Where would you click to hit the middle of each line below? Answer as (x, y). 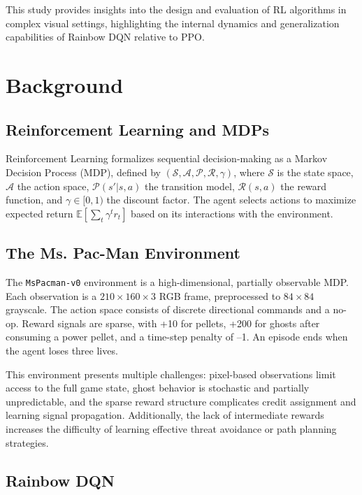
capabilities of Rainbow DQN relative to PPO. (105, 37)
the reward (304, 186)
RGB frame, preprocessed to (220, 295)
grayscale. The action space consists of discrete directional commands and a (168, 309)
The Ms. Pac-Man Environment (123, 253)
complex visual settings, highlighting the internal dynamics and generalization (173, 23)
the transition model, (189, 186)
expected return (39, 213)
